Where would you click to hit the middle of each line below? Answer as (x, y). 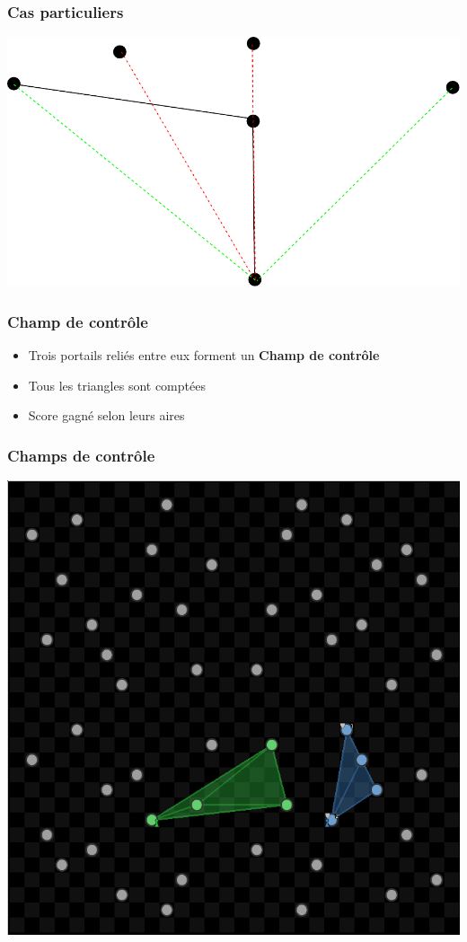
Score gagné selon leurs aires (106, 415)
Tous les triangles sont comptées (117, 385)
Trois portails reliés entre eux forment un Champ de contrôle (204, 355)
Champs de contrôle (81, 455)
